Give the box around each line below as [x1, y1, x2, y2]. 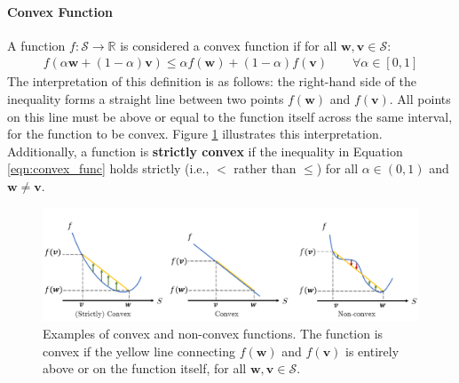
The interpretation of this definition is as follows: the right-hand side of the [7, 72, 416, 91]
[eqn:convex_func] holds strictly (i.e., [7, 159, 210, 178]
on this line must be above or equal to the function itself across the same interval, [7, 107, 453, 125]
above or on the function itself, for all [43, 359, 247, 378]
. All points [389, 90, 451, 108]
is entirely [345, 341, 400, 360]
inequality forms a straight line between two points [7, 90, 284, 108]
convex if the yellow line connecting [43, 341, 235, 360]
